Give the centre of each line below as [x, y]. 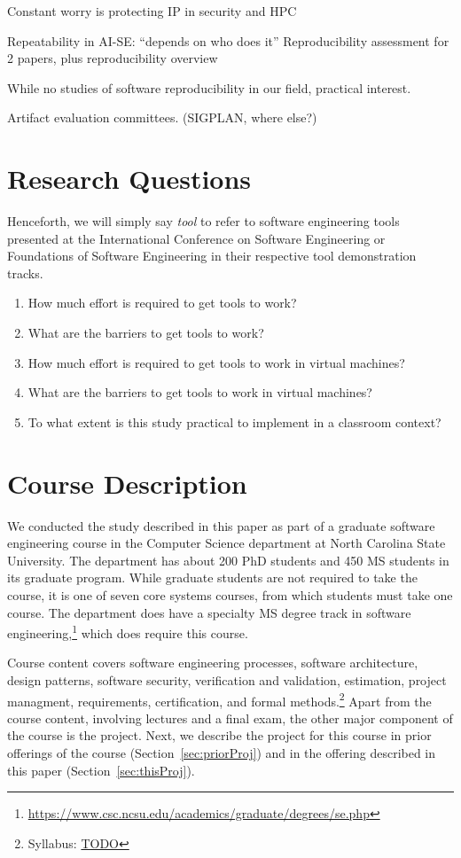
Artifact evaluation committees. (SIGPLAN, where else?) [162, 117]
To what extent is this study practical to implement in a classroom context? [234, 421]
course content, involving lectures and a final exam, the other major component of [230, 718]
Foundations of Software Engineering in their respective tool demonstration [212, 256]
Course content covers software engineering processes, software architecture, [213, 663]
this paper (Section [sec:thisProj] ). [101, 770]
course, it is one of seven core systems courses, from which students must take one [230, 594]
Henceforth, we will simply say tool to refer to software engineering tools [203, 221]
